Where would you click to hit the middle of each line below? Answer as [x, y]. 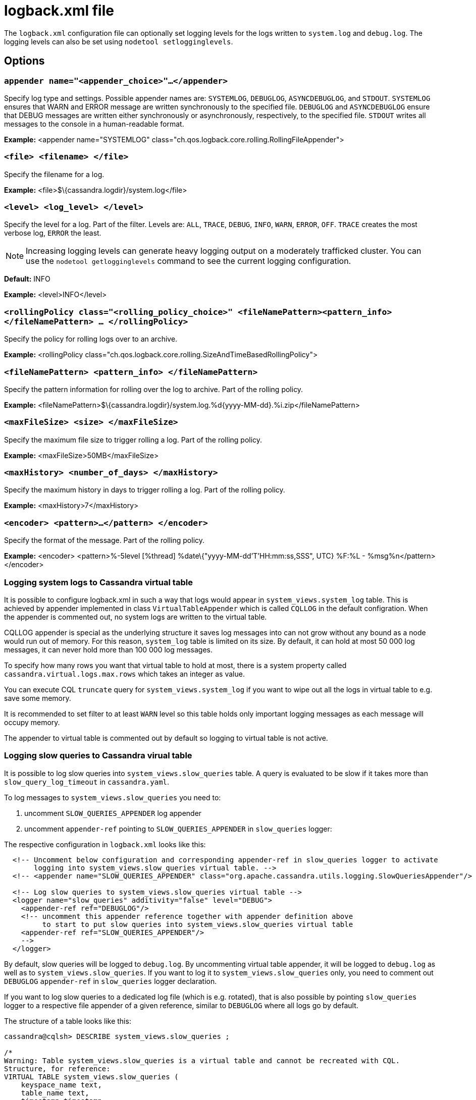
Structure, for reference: [57, 1068]
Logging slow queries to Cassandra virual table [98, 756]
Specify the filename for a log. [54, 174]
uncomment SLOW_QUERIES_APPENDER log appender [113, 813]
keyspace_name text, [61, 1085]
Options [24, 61]
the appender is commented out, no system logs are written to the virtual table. [136, 617]
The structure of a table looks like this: [68, 1021]
